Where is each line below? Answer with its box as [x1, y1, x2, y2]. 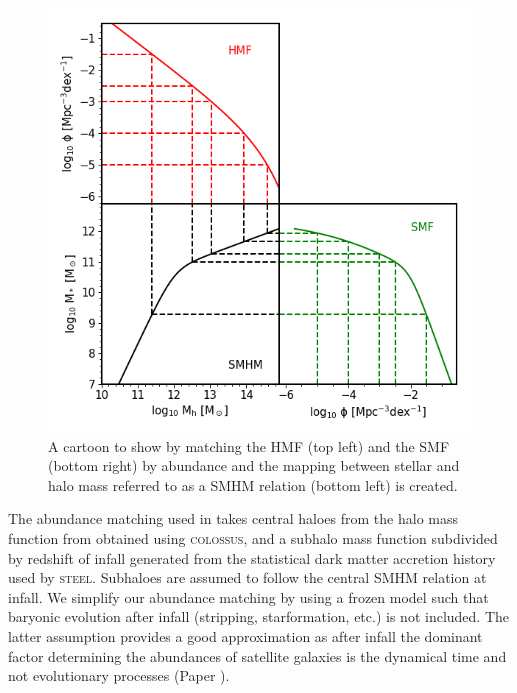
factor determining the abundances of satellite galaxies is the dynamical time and [8, 645, 507, 666]
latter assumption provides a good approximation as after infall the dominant [8, 625, 483, 646]
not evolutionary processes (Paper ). [8, 665, 230, 686]
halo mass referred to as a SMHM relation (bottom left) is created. [48, 474, 458, 495]
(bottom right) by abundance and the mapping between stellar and [48, 455, 460, 476]
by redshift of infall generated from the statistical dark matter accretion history [8, 547, 496, 568]
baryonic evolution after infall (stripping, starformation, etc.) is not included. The [8, 606, 510, 627]
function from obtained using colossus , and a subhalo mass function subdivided [8, 527, 498, 548]
